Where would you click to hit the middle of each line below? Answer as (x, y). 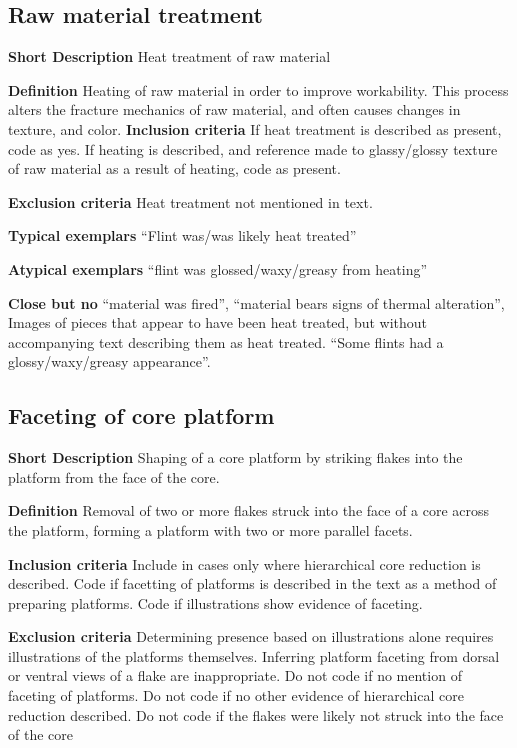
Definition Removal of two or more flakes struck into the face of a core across (249, 510)
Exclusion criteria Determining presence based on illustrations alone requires (251, 636)
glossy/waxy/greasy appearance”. (109, 361)
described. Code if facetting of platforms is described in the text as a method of (252, 583)
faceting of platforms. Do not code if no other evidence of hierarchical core (236, 695)
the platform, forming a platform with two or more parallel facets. (210, 529)
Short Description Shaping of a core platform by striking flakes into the (235, 457)
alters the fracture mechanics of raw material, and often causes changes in (234, 109)
